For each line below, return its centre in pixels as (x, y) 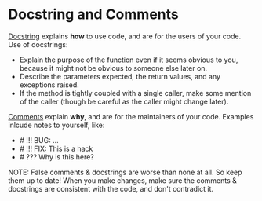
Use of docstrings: (38, 44)
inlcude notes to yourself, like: (56, 125)
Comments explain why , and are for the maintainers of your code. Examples (131, 116)
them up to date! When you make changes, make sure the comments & (123, 180)
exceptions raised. (49, 85)
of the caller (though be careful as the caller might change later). (124, 101)
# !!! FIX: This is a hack (56, 148)
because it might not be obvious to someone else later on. (113, 68)
